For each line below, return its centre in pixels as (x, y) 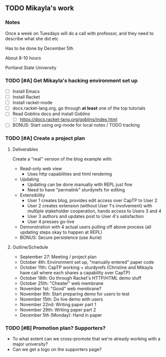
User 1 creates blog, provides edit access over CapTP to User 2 (92, 200)
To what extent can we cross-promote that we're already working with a (86, 339)
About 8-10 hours (23, 58)
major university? (30, 344)
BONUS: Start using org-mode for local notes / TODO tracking (76, 125)
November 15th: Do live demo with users (61, 299)
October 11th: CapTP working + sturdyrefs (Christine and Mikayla (86, 267)
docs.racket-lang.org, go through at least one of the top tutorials (79, 108)
